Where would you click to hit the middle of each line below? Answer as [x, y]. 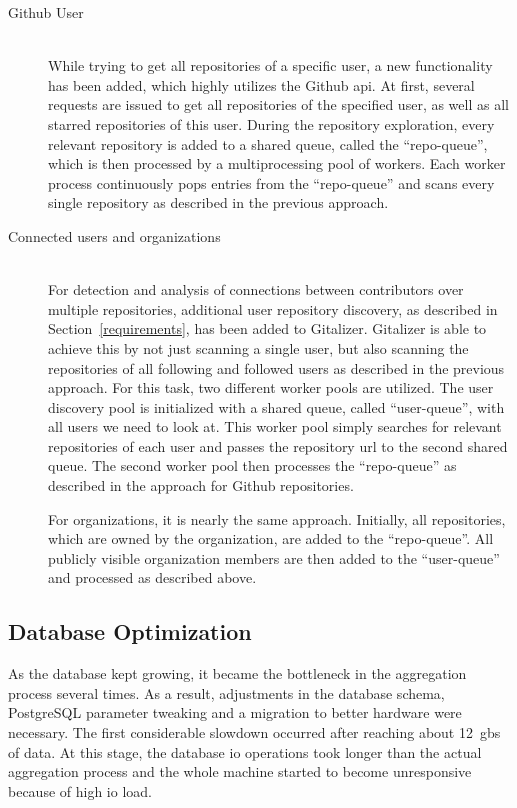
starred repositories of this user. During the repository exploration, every [271, 123]
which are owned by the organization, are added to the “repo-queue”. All [271, 538]
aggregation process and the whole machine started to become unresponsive [240, 771]
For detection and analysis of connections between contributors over [256, 289]
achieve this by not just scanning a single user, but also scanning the [258, 347]
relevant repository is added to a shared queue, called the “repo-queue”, [268, 143]
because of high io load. [80, 790]
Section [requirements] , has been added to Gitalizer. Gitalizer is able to [267, 328]
